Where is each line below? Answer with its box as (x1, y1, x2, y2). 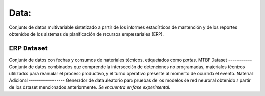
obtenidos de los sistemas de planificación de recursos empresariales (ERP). (9, 31, 164, 37)
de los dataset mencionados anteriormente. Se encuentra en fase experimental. (9, 84, 171, 90)
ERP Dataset (9, 44, 48, 52)
